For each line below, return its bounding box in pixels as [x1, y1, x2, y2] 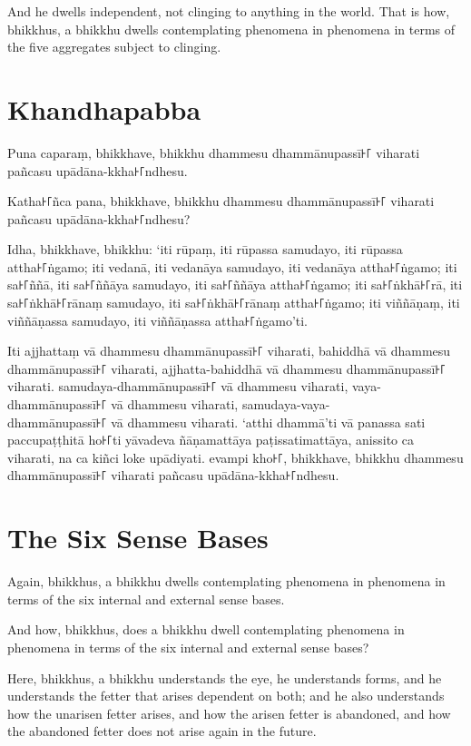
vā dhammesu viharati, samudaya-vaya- [111, 395, 330, 414]
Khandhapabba [7, 90, 201, 127]
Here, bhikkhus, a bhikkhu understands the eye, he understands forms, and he [7, 668, 442, 687]
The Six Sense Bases [7, 519, 269, 556]
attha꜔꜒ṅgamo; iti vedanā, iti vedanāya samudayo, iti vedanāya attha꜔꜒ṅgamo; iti [7, 257, 457, 276]
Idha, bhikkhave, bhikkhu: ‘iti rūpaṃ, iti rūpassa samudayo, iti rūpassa [7, 240, 403, 259]
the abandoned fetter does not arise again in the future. [7, 721, 317, 741]
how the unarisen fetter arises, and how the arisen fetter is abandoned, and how [7, 703, 451, 722]
